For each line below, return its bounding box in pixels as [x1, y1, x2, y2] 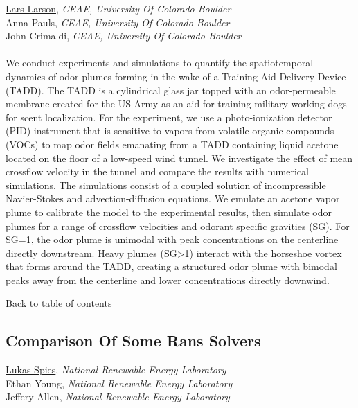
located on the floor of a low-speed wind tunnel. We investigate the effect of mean [6, 150, 353, 165]
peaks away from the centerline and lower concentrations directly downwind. [6, 272, 330, 287]
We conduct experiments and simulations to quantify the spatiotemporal [6, 55, 314, 70]
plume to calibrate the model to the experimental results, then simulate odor [6, 204, 332, 219]
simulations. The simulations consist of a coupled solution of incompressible [6, 177, 326, 192]
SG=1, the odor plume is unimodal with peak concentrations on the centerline [6, 232, 339, 247]
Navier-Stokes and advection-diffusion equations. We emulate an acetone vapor [6, 191, 340, 206]
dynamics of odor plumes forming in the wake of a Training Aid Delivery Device [6, 69, 346, 83]
